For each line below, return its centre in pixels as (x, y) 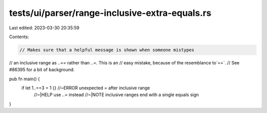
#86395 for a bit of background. (42, 70)
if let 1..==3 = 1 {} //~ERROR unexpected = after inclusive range (86, 88)
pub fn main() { (24, 79)
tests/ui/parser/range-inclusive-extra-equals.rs (110, 13)
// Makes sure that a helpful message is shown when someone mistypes (107, 50)
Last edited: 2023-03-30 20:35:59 (44, 28)
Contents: (19, 37)
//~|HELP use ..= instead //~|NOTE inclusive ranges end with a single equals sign (116, 95)
